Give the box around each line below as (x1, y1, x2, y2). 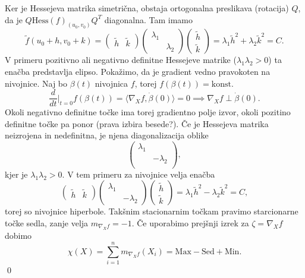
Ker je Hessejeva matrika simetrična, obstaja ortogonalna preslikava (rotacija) (5, 2, 289, 14)
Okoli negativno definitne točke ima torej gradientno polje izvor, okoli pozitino (5, 106, 291, 118)
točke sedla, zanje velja (5, 217, 89, 229)
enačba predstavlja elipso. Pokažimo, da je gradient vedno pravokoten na (5, 65, 271, 78)
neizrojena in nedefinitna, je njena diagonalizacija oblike (5, 129, 209, 141)
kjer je (5, 168, 28, 180)
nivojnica (95, 77, 128, 89)
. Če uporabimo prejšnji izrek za (131, 217, 249, 229)
